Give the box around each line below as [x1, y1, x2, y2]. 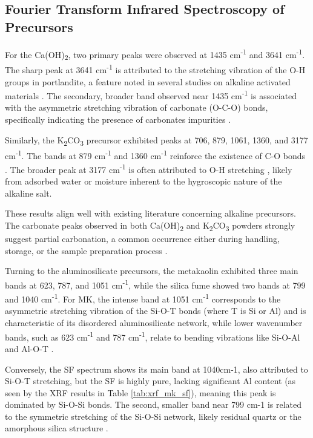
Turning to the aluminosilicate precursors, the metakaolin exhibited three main [5, 264, 298, 277]
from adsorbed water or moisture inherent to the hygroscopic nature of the [5, 175, 282, 188]
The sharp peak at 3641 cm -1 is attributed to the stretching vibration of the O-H [5, 62, 306, 76]
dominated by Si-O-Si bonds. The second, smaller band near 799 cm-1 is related [5, 398, 302, 411]
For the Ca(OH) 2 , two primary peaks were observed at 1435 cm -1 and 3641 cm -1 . [5, 46, 305, 62]
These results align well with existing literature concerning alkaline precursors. [5, 207, 297, 220]
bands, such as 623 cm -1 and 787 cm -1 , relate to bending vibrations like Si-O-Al [5, 328, 300, 343]
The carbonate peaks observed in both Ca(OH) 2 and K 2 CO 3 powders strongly [5, 219, 295, 233]
